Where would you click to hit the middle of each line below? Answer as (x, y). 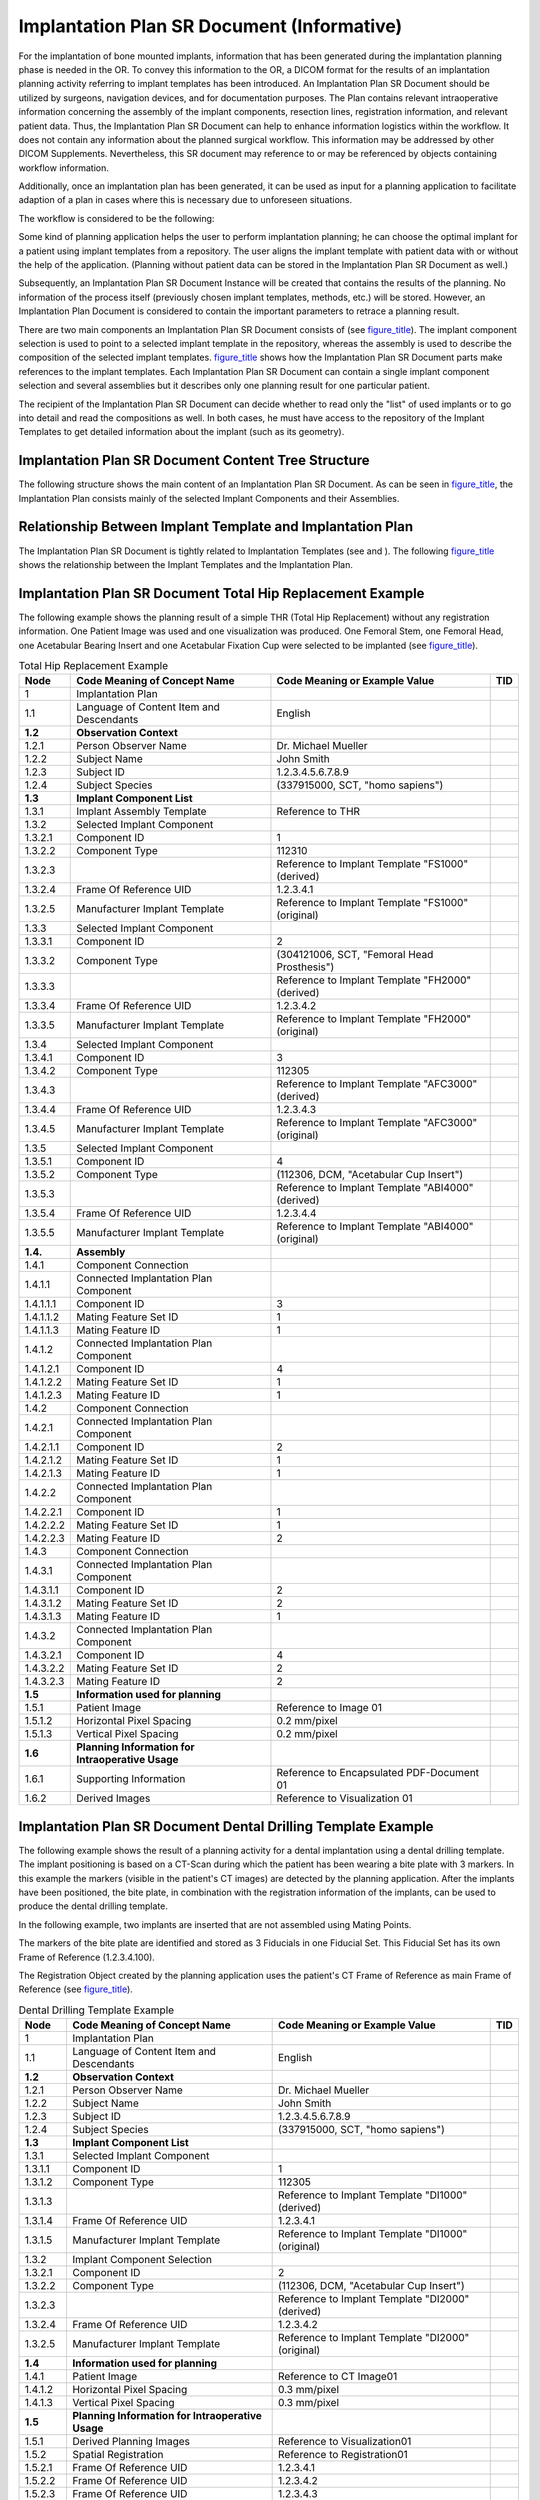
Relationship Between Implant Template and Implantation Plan (216, 526)
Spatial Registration (117, 2455)
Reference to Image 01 (329, 1708)
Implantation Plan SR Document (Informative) (210, 26)
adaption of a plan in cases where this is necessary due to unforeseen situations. (185, 200)
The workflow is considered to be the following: (116, 218)
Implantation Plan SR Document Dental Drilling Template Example (226, 1826)
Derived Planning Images (130, 2442)
